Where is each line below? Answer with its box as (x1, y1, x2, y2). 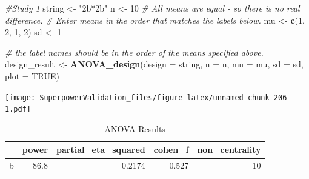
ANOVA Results (104, 122, 165, 135)
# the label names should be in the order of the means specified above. (5, 46, 264, 58)
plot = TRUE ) (5, 69, 59, 82)
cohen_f (153, 143, 189, 156)
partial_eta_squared (56, 143, 145, 156)
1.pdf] (5, 105, 31, 114)
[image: (5, 93, 36, 102)
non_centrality (197, 143, 261, 156)
